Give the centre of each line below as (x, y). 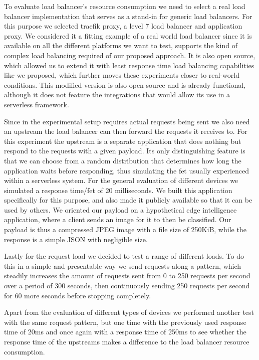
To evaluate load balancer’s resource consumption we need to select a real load (125, 6)
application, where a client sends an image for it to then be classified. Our (118, 219)
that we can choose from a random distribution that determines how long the (123, 160)
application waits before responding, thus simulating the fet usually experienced (127, 170)
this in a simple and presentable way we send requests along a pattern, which (123, 265)
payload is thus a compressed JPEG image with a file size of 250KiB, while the (125, 229)
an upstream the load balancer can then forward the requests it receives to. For (126, 131)
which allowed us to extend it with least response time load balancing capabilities (129, 65)
